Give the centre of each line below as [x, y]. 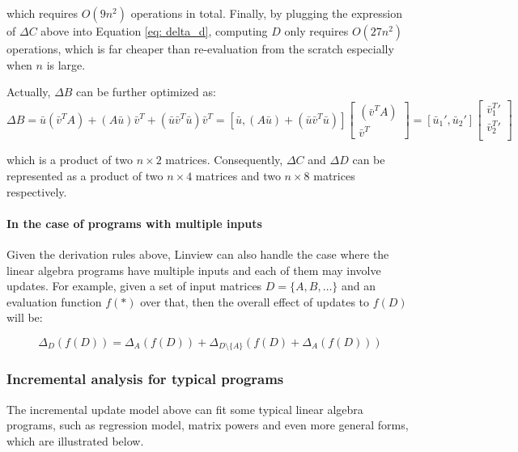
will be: [25, 317]
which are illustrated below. [75, 440]
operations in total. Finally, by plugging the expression [267, 13]
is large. [66, 64]
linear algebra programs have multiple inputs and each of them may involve [194, 270]
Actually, [29, 92]
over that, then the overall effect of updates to [255, 301]
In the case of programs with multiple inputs [134, 223]
